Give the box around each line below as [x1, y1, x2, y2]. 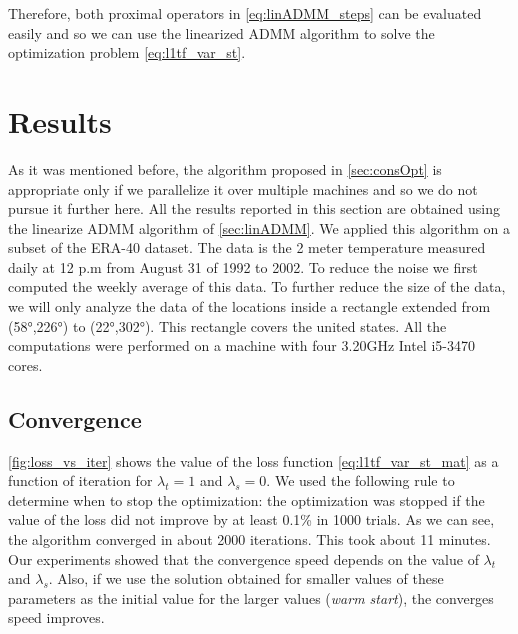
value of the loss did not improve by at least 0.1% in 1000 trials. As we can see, [8, 509, 495, 530]
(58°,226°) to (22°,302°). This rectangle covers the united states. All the [8, 315, 447, 336]
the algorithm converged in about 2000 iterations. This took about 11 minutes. [8, 529, 491, 550]
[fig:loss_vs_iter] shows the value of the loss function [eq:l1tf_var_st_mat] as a [8, 450, 499, 471]
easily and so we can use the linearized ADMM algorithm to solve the [8, 22, 435, 43]
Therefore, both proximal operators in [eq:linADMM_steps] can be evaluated [8, 3, 482, 23]
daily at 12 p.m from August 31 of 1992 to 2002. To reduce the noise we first [8, 256, 478, 277]
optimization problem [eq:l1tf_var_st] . [8, 42, 246, 63]
